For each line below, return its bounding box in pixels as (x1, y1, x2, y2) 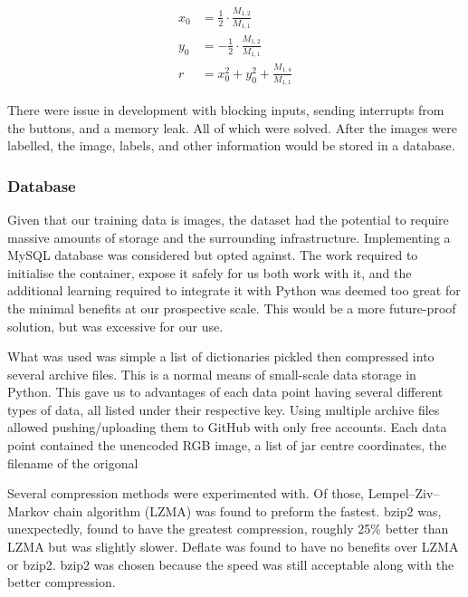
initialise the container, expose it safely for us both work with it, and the (7, 263, 412, 282)
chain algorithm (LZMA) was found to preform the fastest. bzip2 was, (53, 501, 442, 520)
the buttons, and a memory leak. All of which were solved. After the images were (7, 118, 457, 137)
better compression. (7, 573, 116, 592)
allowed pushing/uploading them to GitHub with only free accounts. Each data (7, 418, 447, 437)
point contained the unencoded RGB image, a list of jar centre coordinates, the (7, 436, 447, 455)
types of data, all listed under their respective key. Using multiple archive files (7, 400, 440, 419)
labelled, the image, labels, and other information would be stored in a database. (7, 136, 455, 155)
